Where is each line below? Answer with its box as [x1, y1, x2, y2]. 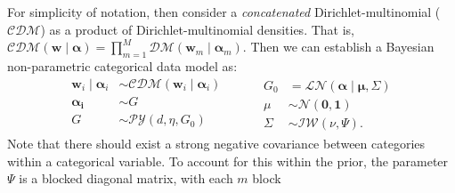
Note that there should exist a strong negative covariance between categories [7, 134, 426, 153]
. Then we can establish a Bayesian [242, 37, 435, 56]
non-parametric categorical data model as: [7, 56, 238, 75]
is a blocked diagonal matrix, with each [19, 169, 233, 188]
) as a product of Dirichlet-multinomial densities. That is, [40, 20, 354, 38]
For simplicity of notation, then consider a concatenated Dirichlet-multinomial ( [7, 3, 441, 20]
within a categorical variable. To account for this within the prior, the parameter [7, 151, 449, 170]
